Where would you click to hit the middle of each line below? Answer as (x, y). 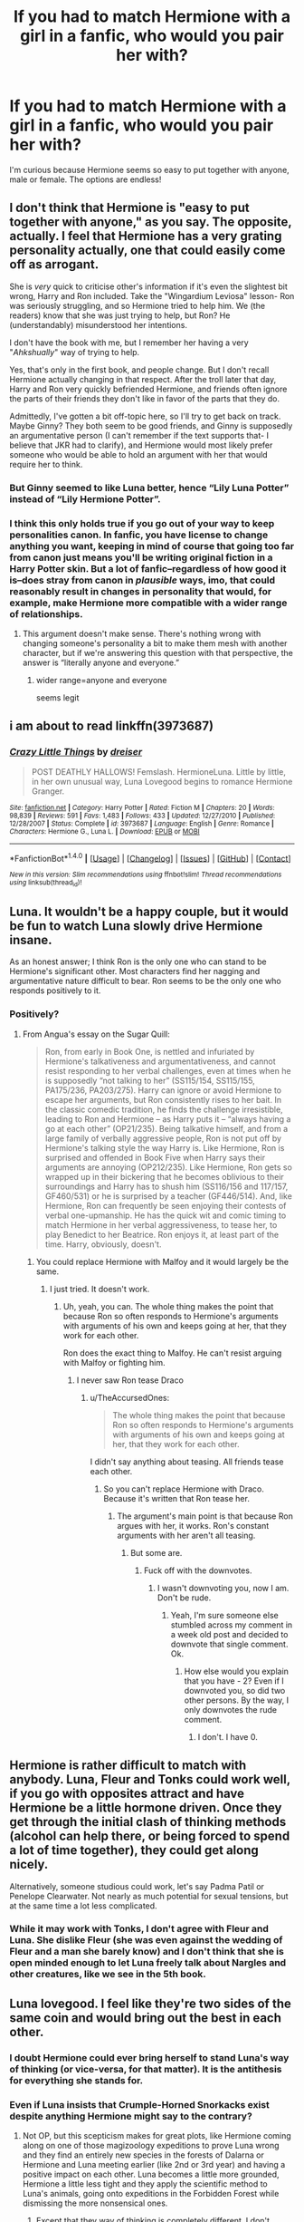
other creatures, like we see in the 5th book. (108, 1975)
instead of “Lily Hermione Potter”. (85, 498)
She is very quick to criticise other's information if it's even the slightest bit (148, 286)
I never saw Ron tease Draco (130, 1380)
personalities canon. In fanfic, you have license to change (139, 535)
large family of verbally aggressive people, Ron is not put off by (163, 1138)
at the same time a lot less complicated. (83, 1906)
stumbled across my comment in (232, 1625)
